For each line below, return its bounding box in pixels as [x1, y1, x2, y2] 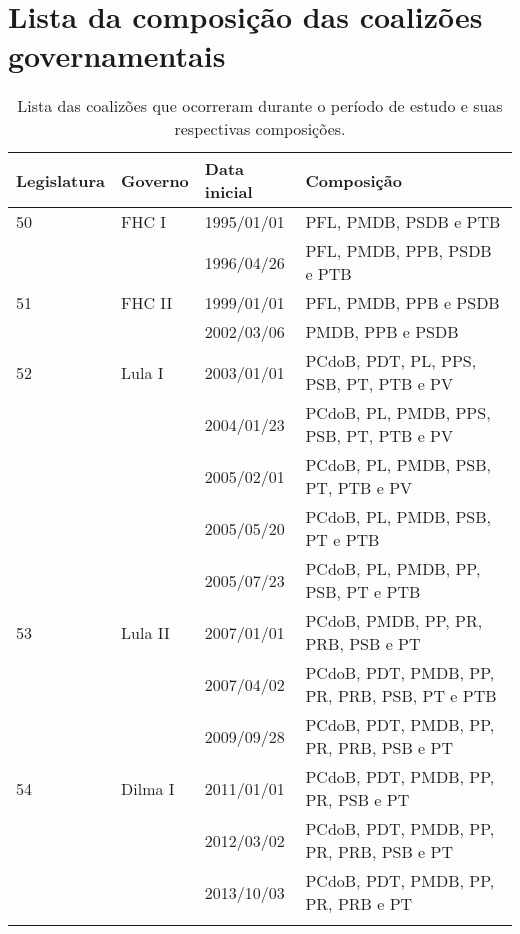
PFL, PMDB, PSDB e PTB [305, 210, 501, 234]
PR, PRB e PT [305, 892, 413, 916]
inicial [204, 180, 253, 204]
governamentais [8, 35, 226, 76]
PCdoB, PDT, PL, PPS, [305, 349, 477, 373]
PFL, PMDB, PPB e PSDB [305, 291, 500, 315]
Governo [121, 168, 189, 192]
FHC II [121, 291, 173, 315]
